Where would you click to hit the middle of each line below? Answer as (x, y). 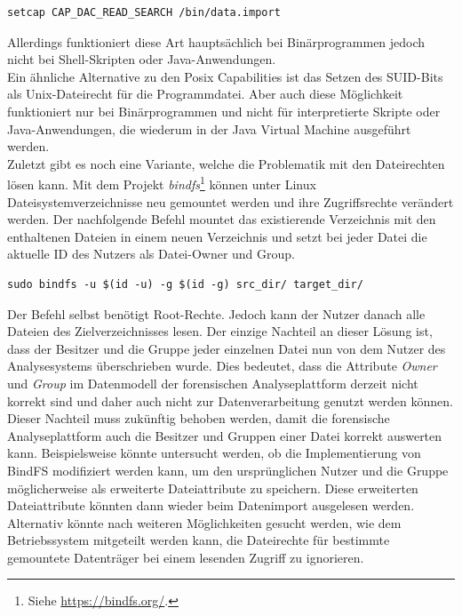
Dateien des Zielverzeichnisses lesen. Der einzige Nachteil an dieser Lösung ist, (220, 331)
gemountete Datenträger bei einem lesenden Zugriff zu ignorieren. (186, 557)
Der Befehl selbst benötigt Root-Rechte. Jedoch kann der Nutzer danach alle (216, 313)
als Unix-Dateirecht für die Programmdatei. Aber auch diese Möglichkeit (205, 94)
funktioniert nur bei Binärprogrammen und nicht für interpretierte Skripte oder (224, 111)
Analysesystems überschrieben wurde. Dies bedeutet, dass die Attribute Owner (222, 366)
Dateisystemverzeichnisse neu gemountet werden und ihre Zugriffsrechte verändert (231, 201)
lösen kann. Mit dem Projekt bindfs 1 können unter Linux (162, 183)
